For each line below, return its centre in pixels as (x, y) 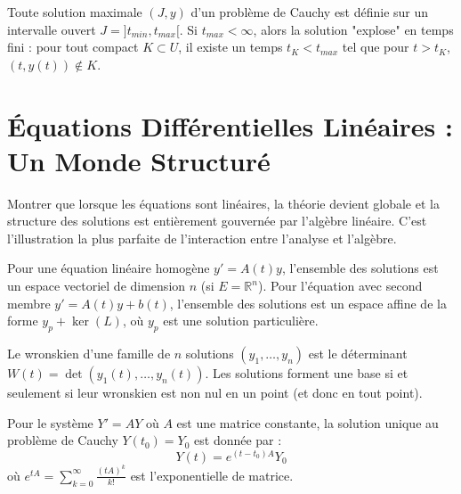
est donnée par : (238, 440)
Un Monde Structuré (139, 160)
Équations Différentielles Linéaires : (230, 125)
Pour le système (50, 422)
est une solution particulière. (241, 321)
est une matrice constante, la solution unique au (307, 422)
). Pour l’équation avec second (340, 286)
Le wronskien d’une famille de (89, 354)
